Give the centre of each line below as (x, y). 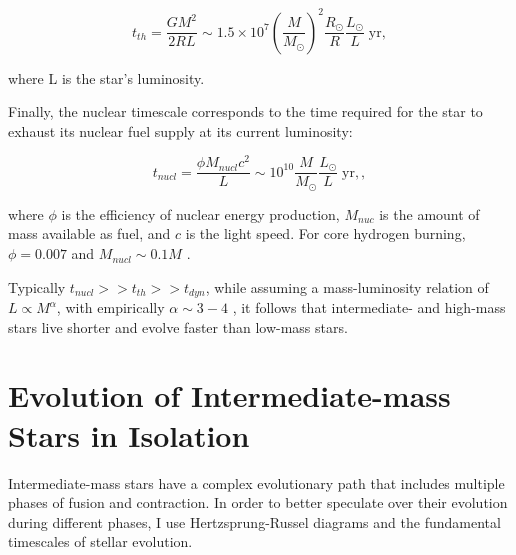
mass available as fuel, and (89, 233)
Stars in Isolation (129, 434)
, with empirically (110, 307)
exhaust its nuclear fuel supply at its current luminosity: (180, 130)
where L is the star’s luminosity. (106, 77)
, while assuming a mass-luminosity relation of (347, 286)
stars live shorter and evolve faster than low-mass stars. (178, 326)
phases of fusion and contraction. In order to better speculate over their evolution (258, 502)
